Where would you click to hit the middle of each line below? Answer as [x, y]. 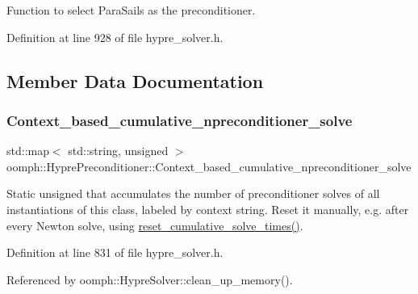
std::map [28, 151]
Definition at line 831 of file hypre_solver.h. [115, 252]
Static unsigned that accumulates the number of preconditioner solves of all [193, 193]
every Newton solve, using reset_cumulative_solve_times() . [155, 225]
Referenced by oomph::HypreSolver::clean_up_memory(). [150, 279]
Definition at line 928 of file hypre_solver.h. [115, 37]
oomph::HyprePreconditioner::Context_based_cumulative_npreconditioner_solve [209, 166]
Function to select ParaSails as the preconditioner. [131, 10]
